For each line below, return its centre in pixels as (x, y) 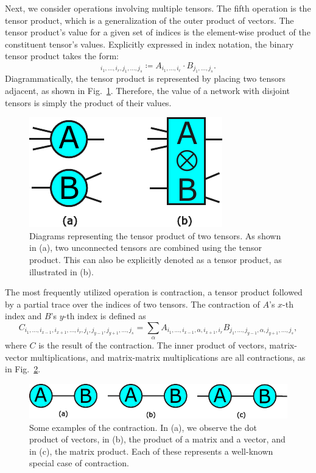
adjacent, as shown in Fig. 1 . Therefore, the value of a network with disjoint (147, 90)
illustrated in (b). (61, 271)
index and (23, 316)
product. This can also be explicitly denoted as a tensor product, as (156, 259)
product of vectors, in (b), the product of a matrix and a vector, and (157, 439)
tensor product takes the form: (62, 56)
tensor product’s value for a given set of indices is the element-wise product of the (158, 32)
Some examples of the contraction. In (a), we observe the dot (143, 427)
